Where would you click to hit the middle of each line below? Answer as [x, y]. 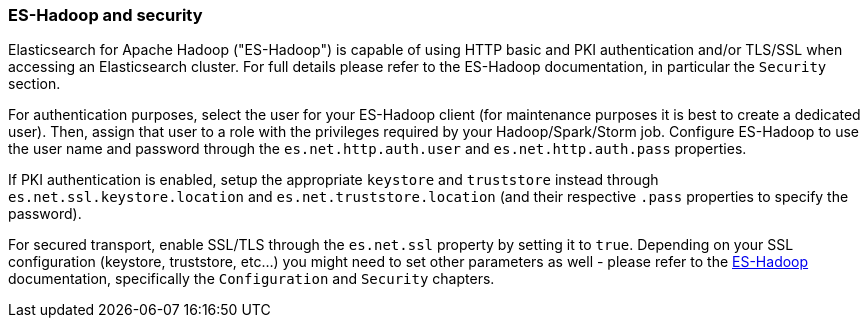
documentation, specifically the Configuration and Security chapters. [251, 279]
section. [34, 84]
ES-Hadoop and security [105, 15]
